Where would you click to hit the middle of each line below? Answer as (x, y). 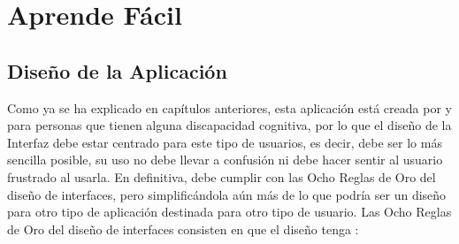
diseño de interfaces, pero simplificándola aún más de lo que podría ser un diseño (227, 194)
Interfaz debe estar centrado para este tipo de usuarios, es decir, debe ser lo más (225, 142)
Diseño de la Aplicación (117, 70)
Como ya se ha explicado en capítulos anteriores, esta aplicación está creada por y (229, 107)
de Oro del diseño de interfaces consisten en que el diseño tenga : (183, 229)
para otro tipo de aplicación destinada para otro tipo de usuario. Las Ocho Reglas (229, 212)
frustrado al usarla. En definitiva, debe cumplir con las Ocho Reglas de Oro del (222, 176)
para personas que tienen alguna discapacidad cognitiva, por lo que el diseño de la (229, 125)
